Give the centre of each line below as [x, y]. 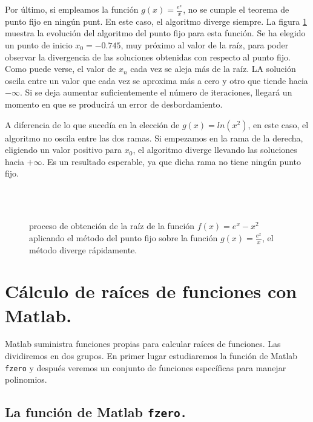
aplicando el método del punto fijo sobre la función [124, 237]
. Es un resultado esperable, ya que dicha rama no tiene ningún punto [172, 161]
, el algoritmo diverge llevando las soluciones [215, 150]
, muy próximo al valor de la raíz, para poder [205, 45]
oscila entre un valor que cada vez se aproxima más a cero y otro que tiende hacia [156, 80]
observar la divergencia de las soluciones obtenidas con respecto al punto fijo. [148, 57]
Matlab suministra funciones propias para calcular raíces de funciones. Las [143, 344]
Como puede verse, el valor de [61, 69]
